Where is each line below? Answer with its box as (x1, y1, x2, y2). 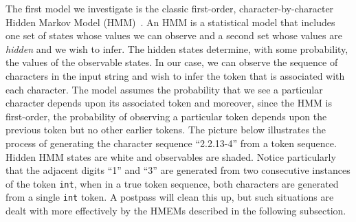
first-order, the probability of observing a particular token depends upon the (5, 109, 327, 123)
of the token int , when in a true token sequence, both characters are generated (5, 176, 339, 190)
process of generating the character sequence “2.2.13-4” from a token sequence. (5, 135, 337, 150)
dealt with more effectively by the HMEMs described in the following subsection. (5, 203, 346, 218)
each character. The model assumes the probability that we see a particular (5, 82, 323, 96)
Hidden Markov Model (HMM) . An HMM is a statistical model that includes (5, 14, 335, 29)
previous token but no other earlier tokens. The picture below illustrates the (5, 122, 326, 137)
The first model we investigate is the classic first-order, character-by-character (5, 1, 334, 15)
